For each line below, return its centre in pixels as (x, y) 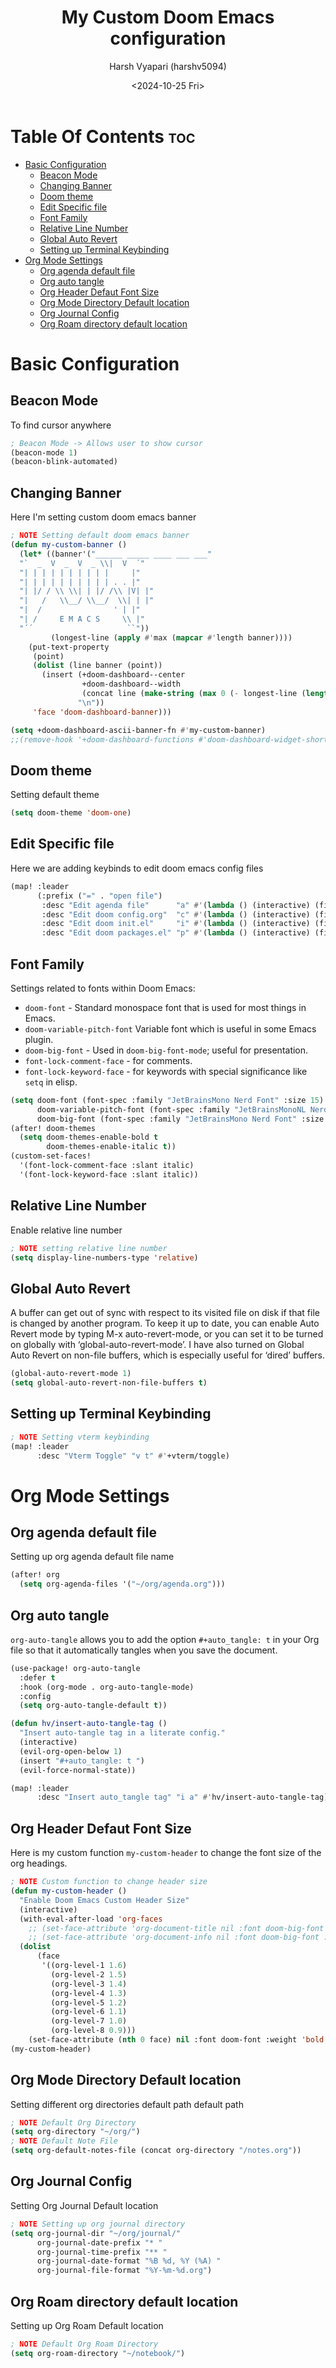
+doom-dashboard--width (131, 684)
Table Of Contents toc (103, 136)
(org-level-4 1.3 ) (89, 1993)
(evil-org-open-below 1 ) (71, 1751)
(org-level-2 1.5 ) (89, 1974)
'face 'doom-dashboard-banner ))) (102, 712)
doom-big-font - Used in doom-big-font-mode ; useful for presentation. (166, 1050)
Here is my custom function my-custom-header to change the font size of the (166, 1853)
